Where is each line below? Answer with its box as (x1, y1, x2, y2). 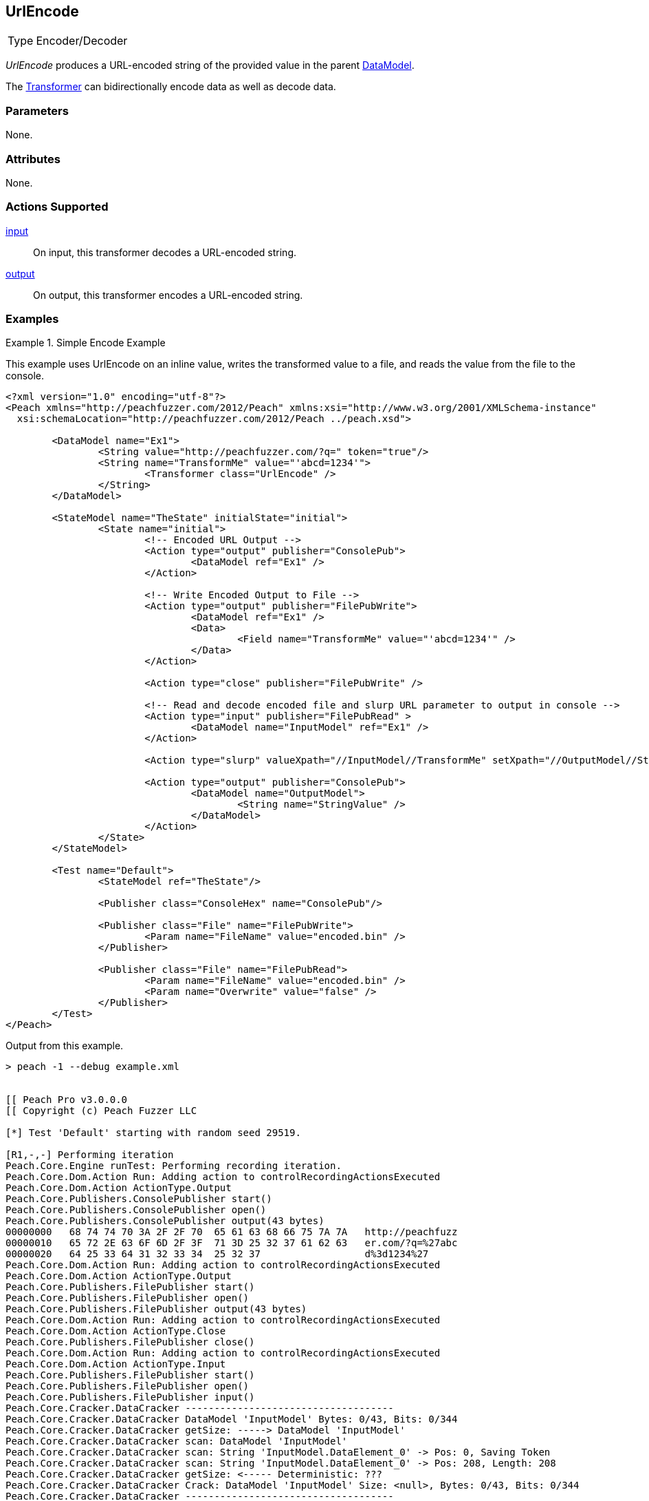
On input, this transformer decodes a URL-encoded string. (33, 246, 297, 258)
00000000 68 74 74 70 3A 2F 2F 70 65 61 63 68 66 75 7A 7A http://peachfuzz (5, 1226, 458, 1238)
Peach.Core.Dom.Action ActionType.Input (5, 1358, 226, 1370)
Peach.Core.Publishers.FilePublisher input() (5, 1392, 255, 1403)
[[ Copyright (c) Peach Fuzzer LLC (5, 1105, 197, 1117)
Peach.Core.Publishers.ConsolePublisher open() (5, 1204, 267, 1216)
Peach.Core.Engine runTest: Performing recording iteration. (5, 1160, 342, 1172)
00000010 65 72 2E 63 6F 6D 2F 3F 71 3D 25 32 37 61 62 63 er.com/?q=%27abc (5, 1237, 458, 1249)
